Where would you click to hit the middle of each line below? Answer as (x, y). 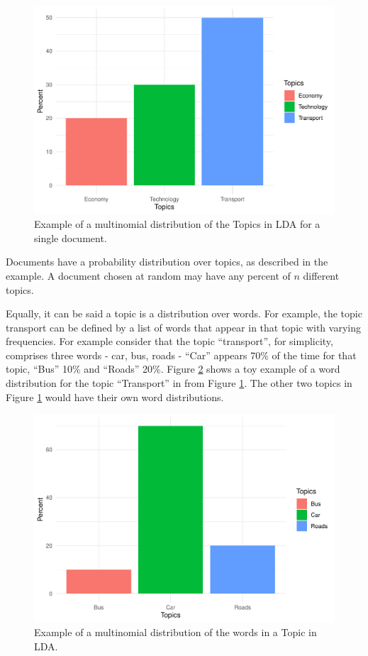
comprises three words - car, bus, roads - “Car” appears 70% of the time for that (181, 355)
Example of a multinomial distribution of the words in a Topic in (175, 632)
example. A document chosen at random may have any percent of (148, 275)
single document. (71, 237)
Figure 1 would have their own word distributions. (115, 397)
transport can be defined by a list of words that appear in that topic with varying (183, 327)
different (321, 275)
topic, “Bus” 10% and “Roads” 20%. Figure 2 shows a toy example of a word (173, 369)
